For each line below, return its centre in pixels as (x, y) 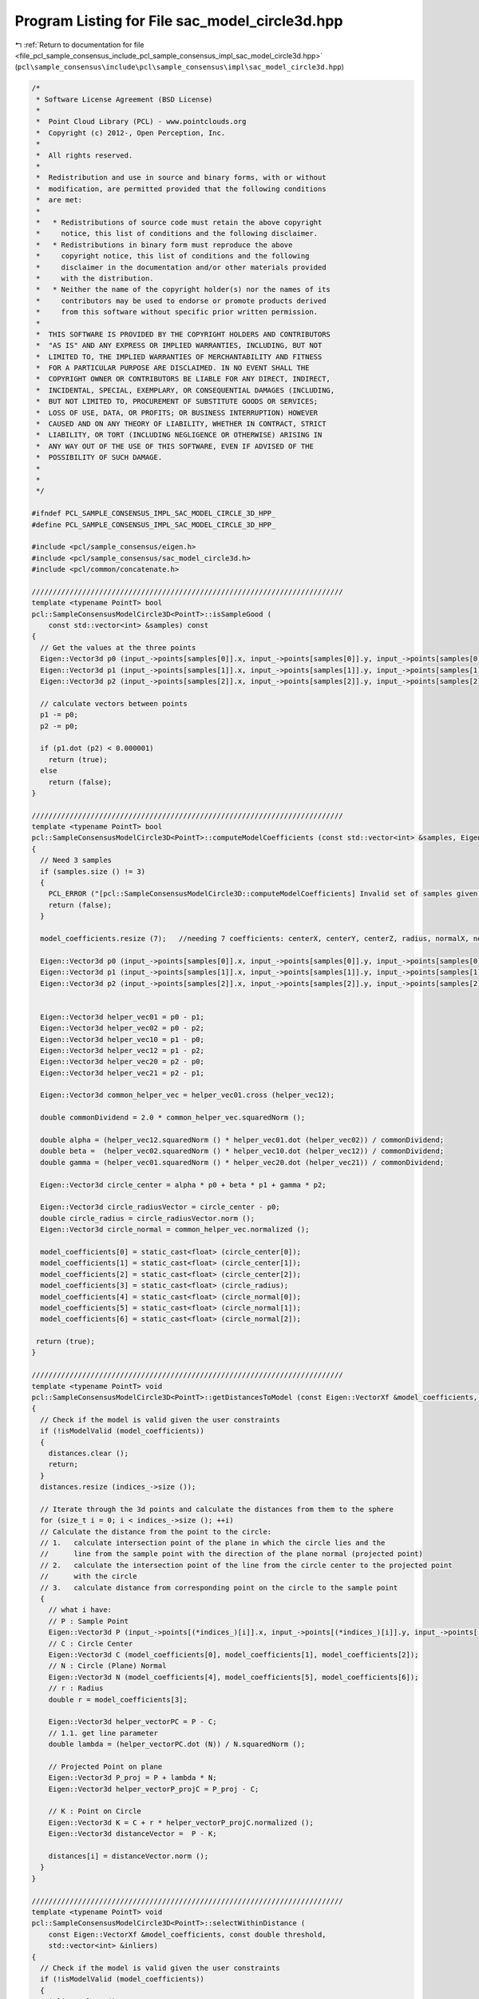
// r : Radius (76, 1688)
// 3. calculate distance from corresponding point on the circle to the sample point (219, 1588)
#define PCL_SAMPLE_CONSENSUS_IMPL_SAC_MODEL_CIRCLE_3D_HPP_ (154, 525)
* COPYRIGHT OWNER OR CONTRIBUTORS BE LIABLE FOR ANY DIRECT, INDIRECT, (184, 379)
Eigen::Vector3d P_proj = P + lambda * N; (133, 1778)
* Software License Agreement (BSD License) (125, 99)
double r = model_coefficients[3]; (118, 1700)
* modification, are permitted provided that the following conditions (181, 189)
